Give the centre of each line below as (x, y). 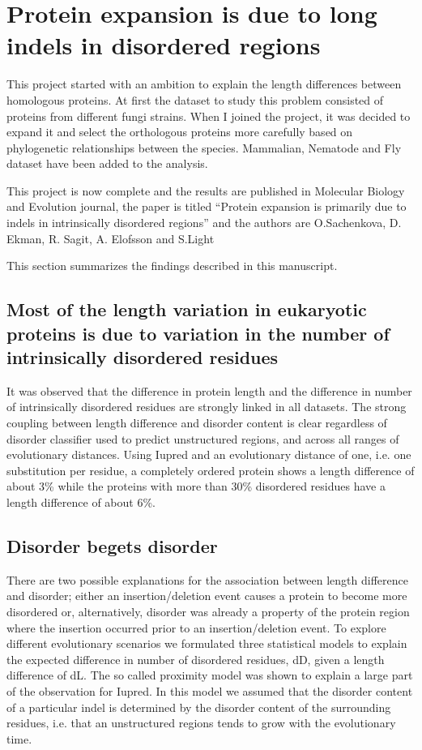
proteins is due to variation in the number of (198, 333)
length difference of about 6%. (81, 501)
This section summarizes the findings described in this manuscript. (172, 266)
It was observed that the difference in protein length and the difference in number (209, 390)
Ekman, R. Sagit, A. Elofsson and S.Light (111, 238)
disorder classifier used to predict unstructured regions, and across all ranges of (203, 438)
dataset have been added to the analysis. (107, 163)
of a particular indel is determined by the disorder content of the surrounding (199, 707)
